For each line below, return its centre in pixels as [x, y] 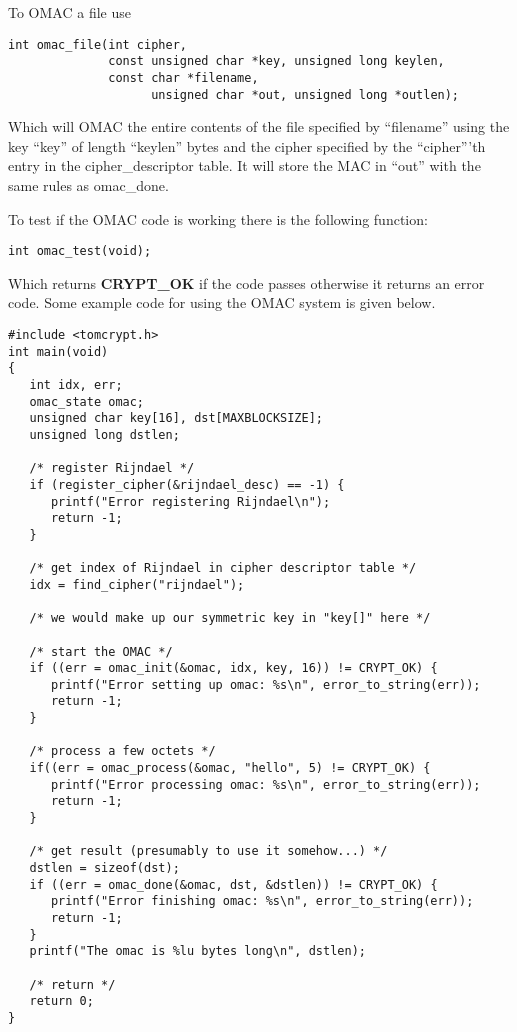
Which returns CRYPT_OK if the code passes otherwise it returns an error [246, 282]
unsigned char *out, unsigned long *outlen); [305, 94]
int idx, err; [76, 385]
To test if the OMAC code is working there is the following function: [218, 218]
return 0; [61, 1001]
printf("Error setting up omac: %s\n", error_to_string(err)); [265, 684]
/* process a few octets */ [122, 751]
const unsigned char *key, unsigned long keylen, [276, 61]
